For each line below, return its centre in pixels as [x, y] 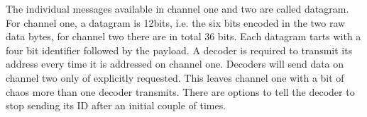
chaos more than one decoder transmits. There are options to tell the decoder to [180, 91]
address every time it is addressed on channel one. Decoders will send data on [175, 64]
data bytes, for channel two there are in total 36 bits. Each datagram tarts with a [183, 36]
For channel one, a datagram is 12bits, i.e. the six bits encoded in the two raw [176, 22]
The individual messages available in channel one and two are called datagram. [177, 8]
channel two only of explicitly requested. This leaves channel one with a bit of [175, 77]
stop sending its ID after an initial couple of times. [116, 105]
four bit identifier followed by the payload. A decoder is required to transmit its [179, 50]
